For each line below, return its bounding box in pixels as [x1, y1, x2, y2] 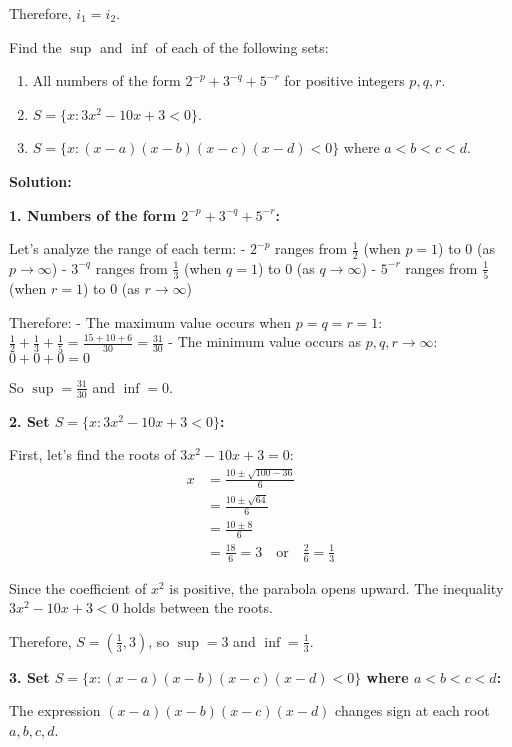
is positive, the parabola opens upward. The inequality [169, 577, 504, 598]
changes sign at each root [335, 700, 490, 721]
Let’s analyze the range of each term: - [9, 238, 246, 259]
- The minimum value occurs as [168, 331, 362, 352]
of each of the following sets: [155, 36, 329, 57]
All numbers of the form [32, 70, 181, 91]
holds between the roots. [123, 597, 273, 618]
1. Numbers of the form [9, 204, 176, 225]
